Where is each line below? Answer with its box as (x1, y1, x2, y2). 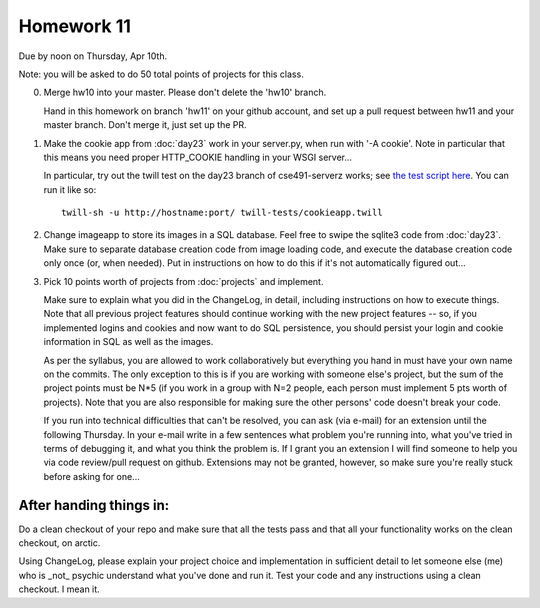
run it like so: (43, 183, 97, 195)
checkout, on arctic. (18, 537, 101, 549)
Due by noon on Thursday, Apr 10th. (18, 50, 168, 62)
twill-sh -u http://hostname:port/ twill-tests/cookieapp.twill (61, 207, 384, 219)
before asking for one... (43, 470, 140, 482)
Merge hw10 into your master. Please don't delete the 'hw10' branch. (43, 86, 327, 99)
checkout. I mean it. (18, 583, 100, 595)
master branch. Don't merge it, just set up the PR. (43, 119, 247, 131)
